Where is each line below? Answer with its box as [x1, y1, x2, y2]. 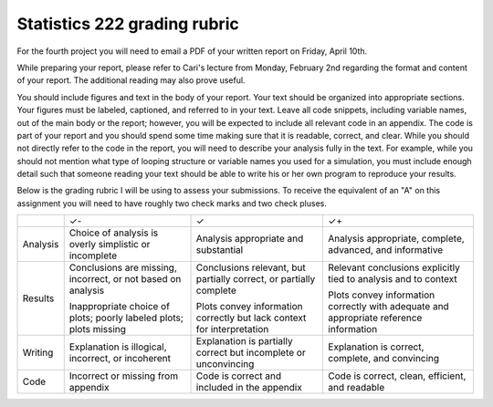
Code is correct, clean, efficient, [328, 370, 467, 382]
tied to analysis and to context [328, 273, 458, 286]
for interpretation [195, 323, 269, 336]
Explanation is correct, [328, 340, 425, 353]
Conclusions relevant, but [195, 261, 306, 274]
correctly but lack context [195, 311, 307, 324]
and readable [328, 381, 385, 394]
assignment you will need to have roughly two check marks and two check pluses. [16, 197, 328, 209]
